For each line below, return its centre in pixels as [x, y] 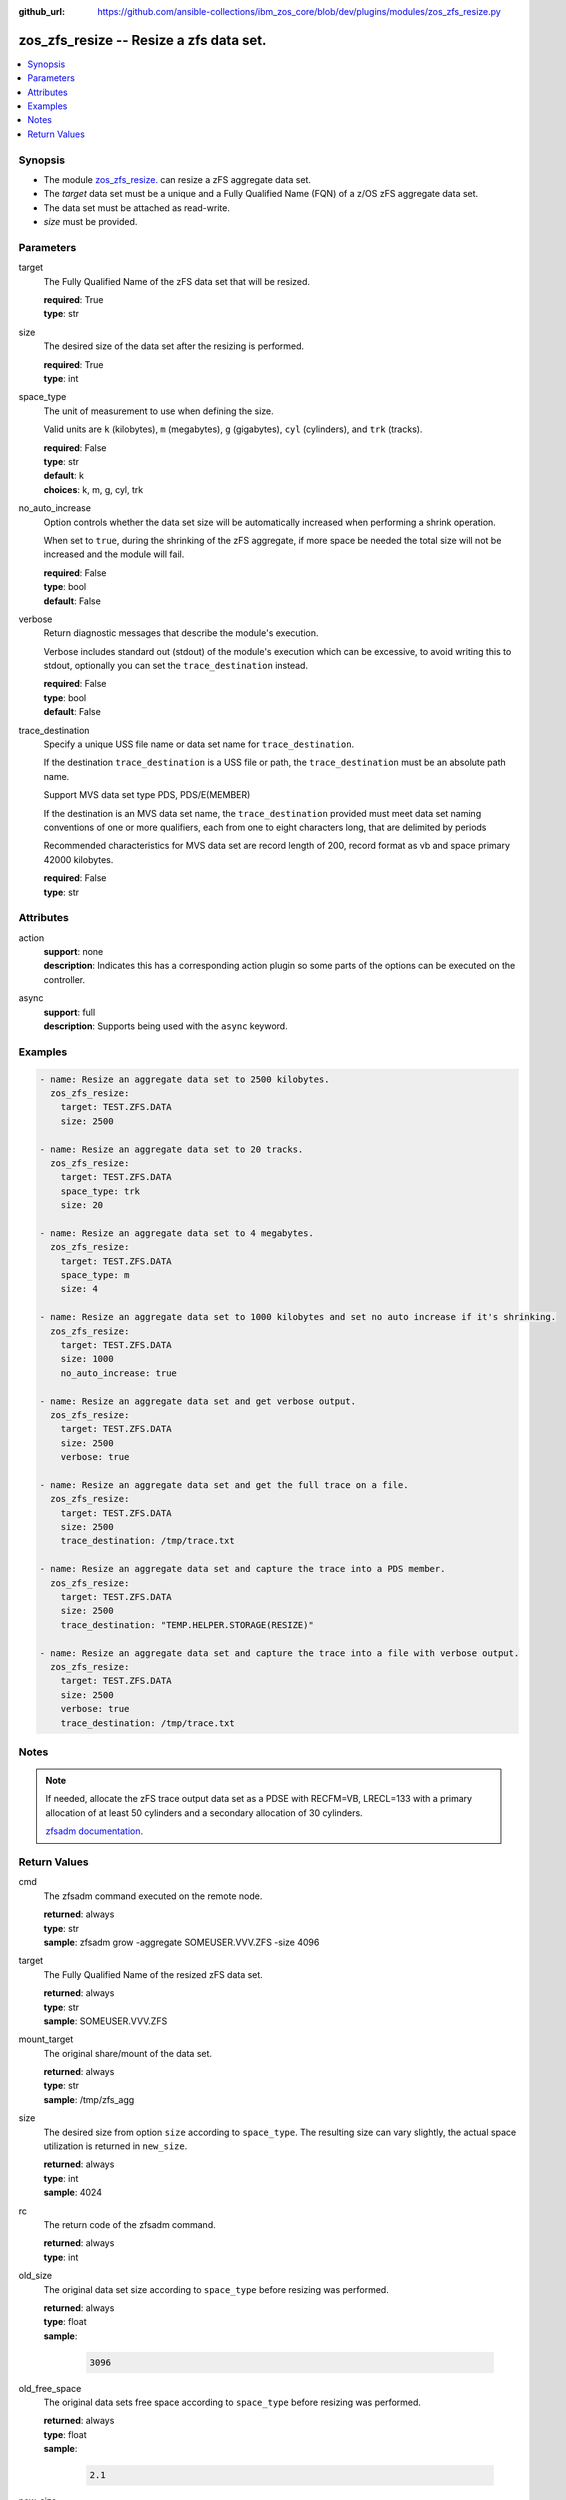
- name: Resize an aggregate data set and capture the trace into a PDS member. [242, 1569]
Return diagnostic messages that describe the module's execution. [181, 633]
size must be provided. [90, 222]
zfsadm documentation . [94, 1831]
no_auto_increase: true [118, 1373]
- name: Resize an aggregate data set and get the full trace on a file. [224, 1484]
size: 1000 [87, 1359]
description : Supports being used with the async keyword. [166, 1026]
